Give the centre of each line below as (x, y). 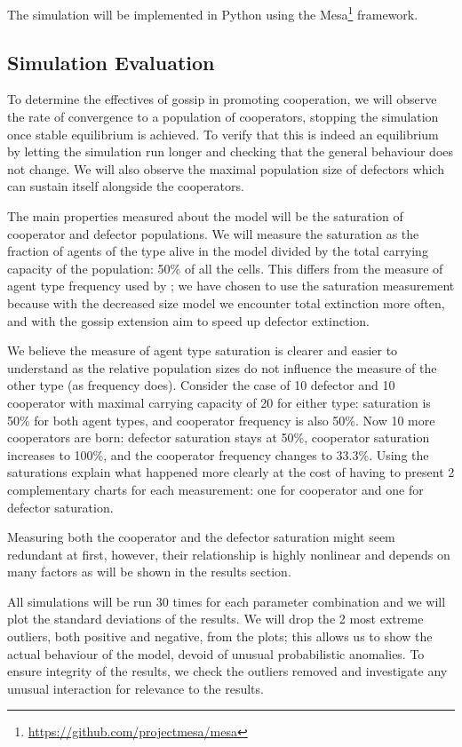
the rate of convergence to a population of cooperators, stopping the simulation (223, 117)
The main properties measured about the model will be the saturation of (205, 216)
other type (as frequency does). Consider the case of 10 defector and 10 (201, 385)
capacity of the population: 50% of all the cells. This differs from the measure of (225, 268)
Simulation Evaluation (111, 62)
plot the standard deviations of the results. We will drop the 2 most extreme (215, 619)
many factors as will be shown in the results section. (149, 572)
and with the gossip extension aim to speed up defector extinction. (188, 320)
